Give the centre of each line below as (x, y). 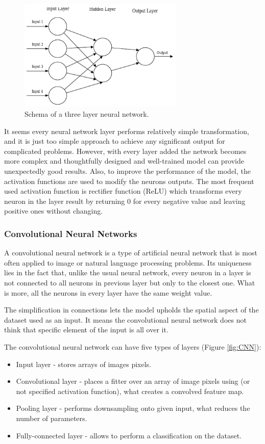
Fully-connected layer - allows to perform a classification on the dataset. (129, 435)
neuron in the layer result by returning (65, 201)
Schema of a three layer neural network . (87, 114)
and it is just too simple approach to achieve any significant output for (115, 141)
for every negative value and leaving (189, 201)
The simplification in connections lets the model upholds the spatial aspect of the (131, 310)
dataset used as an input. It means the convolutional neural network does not (125, 319)
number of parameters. (52, 418)
